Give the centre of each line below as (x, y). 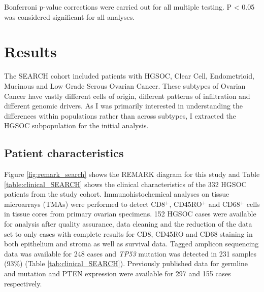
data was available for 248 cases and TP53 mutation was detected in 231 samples (130, 253)
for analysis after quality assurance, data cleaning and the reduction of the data (128, 224)
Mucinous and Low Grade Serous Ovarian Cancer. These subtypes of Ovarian (125, 85)
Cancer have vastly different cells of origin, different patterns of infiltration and (127, 96)
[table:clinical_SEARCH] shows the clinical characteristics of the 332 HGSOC (125, 184)
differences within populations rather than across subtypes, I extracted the (120, 115)
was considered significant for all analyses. (70, 16)
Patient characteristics (64, 153)
